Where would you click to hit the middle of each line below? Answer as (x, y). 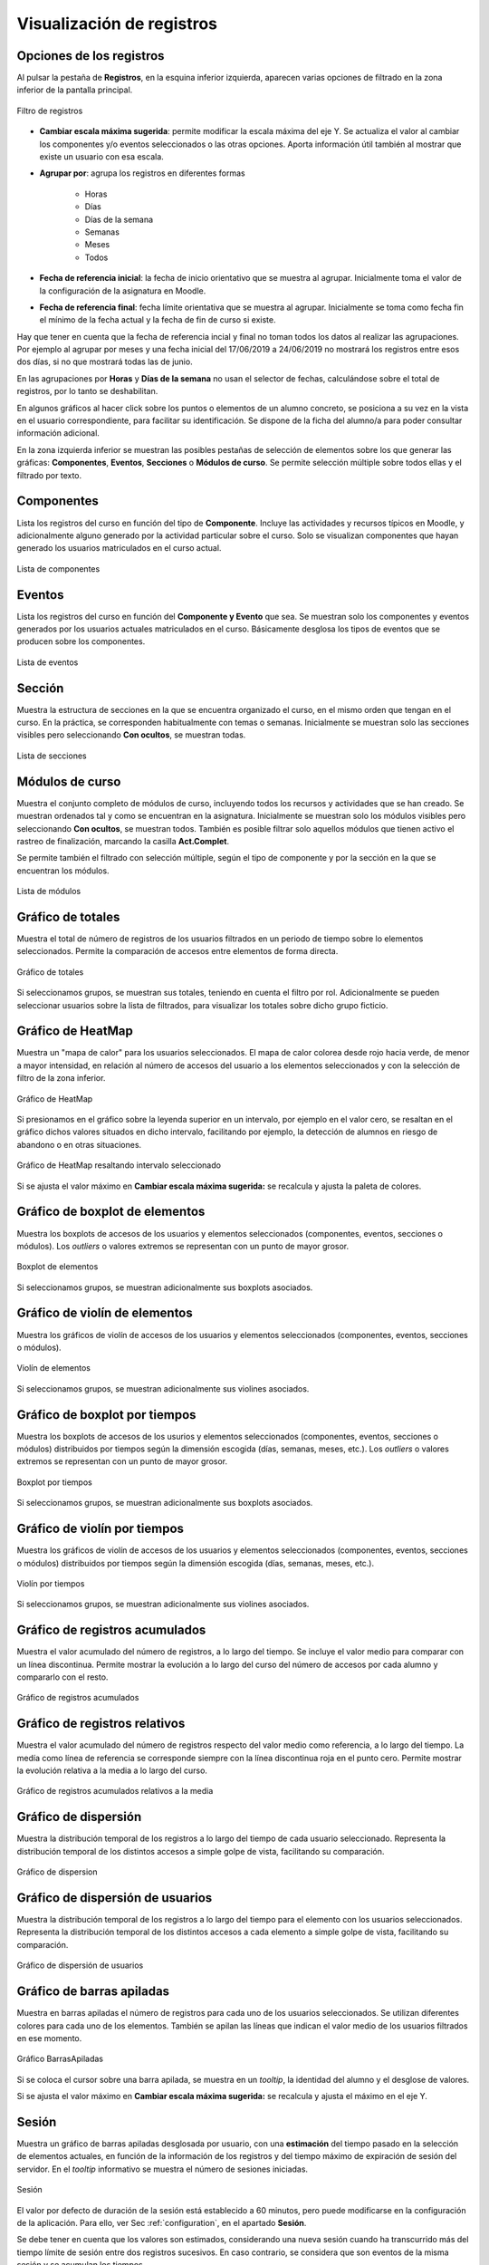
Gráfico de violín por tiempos (101, 1529)
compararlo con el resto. (62, 1677)
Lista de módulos (49, 892)
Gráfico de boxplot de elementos (111, 1212)
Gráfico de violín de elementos (105, 1313)
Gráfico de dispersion (57, 1872)
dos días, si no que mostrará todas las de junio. (105, 361)
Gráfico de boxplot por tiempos (106, 1415)
